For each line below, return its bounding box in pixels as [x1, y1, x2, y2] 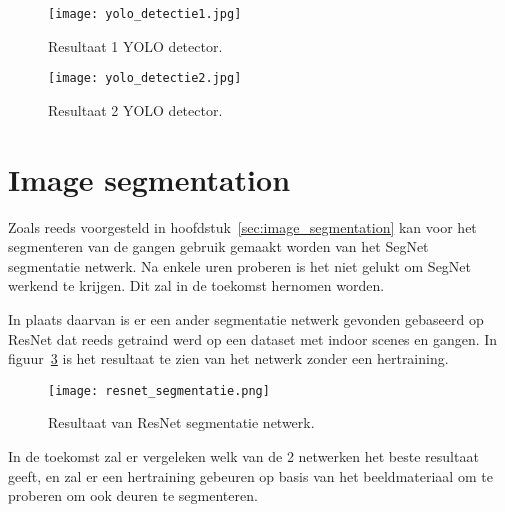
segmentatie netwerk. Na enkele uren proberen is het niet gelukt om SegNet [8, 255, 472, 276]
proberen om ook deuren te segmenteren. [8, 485, 258, 506]
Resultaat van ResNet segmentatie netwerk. [48, 412, 315, 433]
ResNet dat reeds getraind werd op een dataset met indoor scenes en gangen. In [8, 328, 498, 349]
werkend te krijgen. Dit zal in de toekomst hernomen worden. [8, 275, 385, 296]
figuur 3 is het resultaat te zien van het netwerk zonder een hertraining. [8, 348, 449, 369]
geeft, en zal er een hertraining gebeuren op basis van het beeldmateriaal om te [8, 465, 493, 486]
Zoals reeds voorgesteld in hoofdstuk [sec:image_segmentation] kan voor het [8, 216, 477, 237]
